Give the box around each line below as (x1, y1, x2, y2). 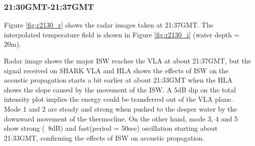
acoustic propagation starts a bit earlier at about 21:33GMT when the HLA (4, 75, 233, 85)
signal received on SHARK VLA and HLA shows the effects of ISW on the (4, 65, 229, 75)
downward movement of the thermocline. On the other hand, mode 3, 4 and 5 (4, 113, 238, 123)
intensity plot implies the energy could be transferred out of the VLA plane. (4, 94, 233, 104)
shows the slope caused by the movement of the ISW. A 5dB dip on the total (4, 84, 236, 94)
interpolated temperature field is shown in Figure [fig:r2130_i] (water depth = (4, 29, 240, 39)
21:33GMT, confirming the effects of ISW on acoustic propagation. (4, 132, 205, 143)
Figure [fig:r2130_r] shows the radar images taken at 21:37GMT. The (4, 20, 214, 30)
